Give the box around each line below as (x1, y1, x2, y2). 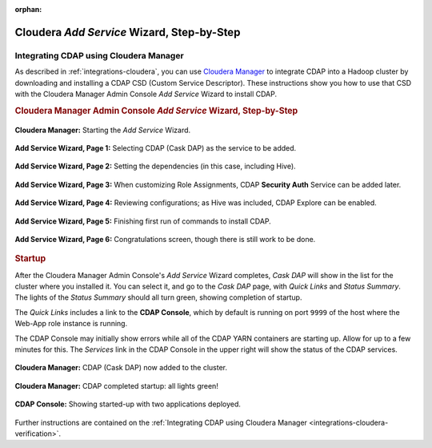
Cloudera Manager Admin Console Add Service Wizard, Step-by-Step (14, 105, 298, 116)
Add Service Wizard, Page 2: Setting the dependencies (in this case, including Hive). (14, 161, 296, 172)
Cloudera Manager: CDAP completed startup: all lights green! (14, 381, 219, 390)
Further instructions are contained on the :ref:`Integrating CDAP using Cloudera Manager (14, 418, 308, 427)
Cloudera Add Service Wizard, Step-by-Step (14, 25, 241, 39)
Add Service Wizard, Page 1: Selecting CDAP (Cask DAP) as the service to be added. (14, 143, 297, 152)
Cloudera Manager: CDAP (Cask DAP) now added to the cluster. (14, 363, 228, 373)
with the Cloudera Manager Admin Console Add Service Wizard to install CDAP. (14, 89, 278, 99)
